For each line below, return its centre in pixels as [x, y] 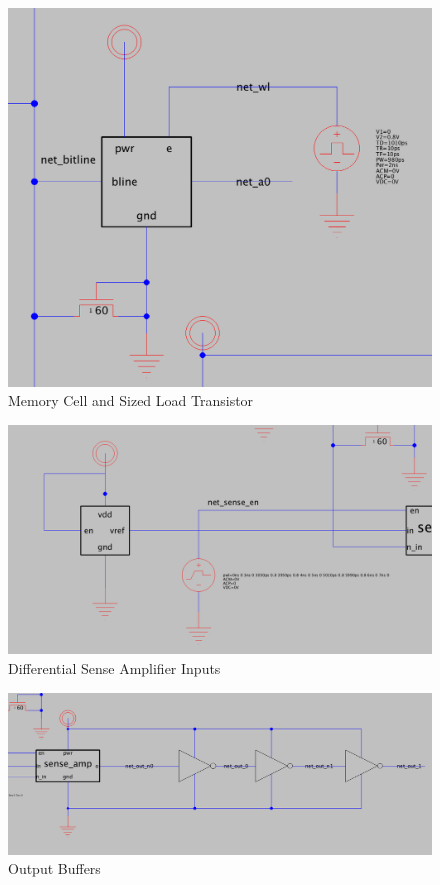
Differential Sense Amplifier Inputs [114, 668]
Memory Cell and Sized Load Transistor [131, 400]
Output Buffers [54, 868]
